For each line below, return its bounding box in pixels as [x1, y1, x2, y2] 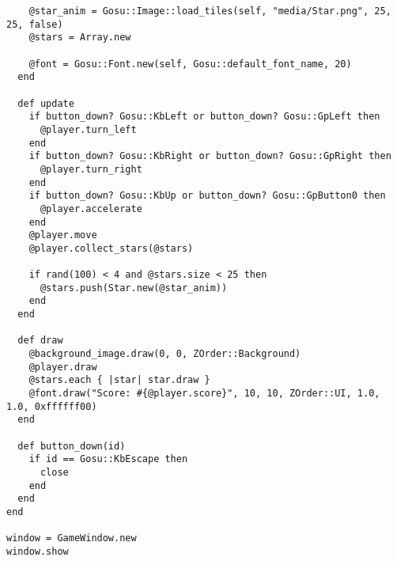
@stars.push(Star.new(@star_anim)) [40, 282, 228, 294]
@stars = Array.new [28, 32, 131, 44]
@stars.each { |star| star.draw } [28, 374, 210, 386]
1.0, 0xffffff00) [6, 400, 97, 412]
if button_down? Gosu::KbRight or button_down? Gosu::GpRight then [28, 150, 391, 162]
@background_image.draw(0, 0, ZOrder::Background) [28, 348, 301, 360]
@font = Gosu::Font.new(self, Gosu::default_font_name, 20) [28, 58, 352, 70]
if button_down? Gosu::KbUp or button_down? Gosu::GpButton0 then [28, 190, 386, 202]
